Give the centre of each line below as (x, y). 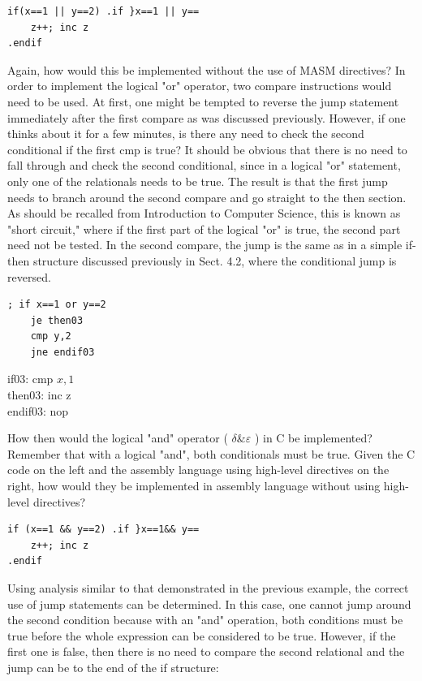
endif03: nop (38, 410)
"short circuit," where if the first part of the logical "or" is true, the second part (204, 228)
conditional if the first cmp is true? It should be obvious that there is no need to (207, 149)
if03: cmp (30, 379)
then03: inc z (39, 395)
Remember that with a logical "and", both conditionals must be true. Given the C (211, 453)
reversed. (29, 276)
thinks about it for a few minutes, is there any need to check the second (186, 134)
